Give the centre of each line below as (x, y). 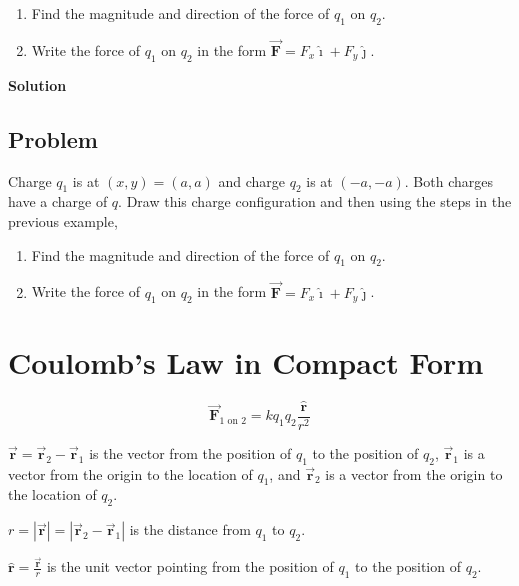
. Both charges (448, 180)
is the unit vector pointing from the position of (190, 566)
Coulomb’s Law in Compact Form (246, 361)
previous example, (63, 221)
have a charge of (58, 201)
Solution (37, 84)
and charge (252, 180)
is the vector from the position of (190, 452)
